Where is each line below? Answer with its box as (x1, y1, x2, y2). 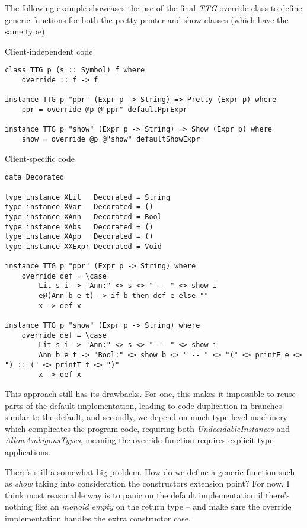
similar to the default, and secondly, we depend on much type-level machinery (5, 411, 288, 423)
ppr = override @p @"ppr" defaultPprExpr (21, 105, 187, 114)
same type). (5, 25, 47, 37)
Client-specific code (5, 152, 75, 164)
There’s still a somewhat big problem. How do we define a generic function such (5, 465, 295, 478)
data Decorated (5, 173, 65, 182)
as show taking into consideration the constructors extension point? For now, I (5, 477, 290, 489)
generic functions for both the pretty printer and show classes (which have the (5, 13, 289, 25)
